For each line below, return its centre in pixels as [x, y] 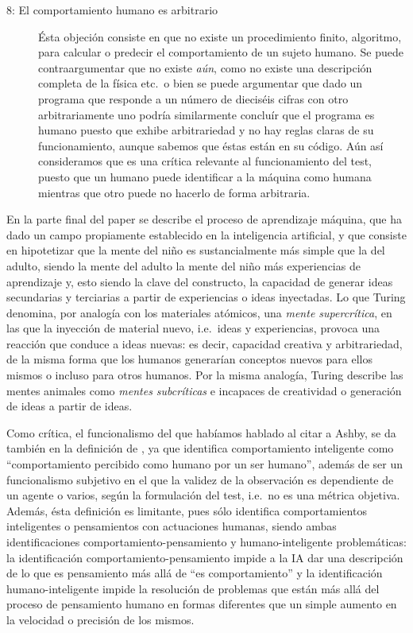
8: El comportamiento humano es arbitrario [112, 10]
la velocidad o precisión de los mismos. [100, 619]
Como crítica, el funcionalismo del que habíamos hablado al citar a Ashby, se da [201, 432]
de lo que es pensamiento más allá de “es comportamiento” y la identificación [195, 573]
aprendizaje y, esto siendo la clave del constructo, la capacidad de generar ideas [200, 281]
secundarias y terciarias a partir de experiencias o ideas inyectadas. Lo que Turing [206, 297]
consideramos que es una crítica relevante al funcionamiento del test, [205, 161]
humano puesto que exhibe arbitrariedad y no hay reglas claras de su [206, 130]
